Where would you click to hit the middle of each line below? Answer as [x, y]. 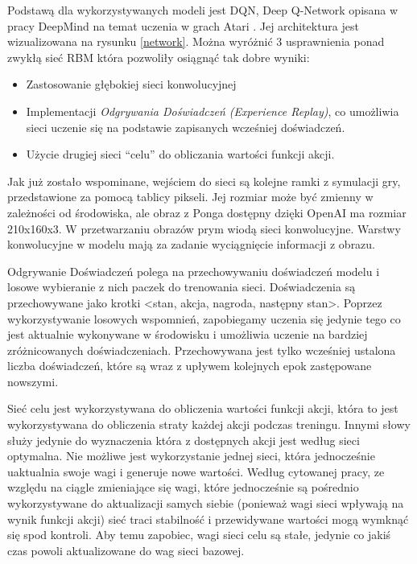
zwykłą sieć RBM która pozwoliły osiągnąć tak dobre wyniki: [159, 57]
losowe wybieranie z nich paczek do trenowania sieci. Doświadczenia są [182, 287]
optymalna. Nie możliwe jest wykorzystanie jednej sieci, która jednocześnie [191, 456]
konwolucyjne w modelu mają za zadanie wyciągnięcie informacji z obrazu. [192, 244]
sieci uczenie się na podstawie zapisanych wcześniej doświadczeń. [186, 127]
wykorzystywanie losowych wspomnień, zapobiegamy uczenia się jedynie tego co [204, 318]
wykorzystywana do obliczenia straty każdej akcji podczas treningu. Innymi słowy [209, 424]
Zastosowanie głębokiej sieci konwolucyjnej [131, 84]
